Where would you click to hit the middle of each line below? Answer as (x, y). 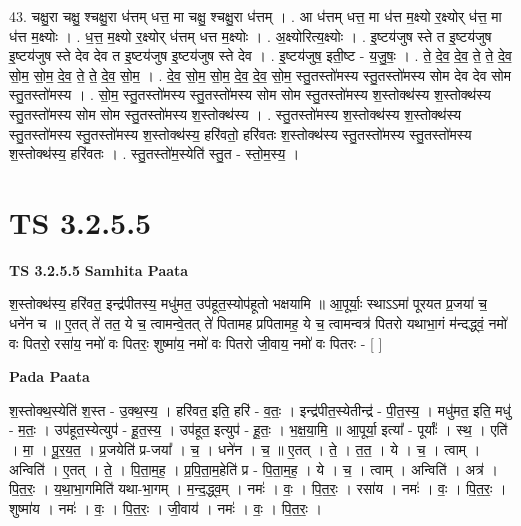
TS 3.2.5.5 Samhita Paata (99, 269)
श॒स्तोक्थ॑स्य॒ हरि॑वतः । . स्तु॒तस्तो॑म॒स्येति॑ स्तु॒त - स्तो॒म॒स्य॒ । (154, 153)
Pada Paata (49, 376)
